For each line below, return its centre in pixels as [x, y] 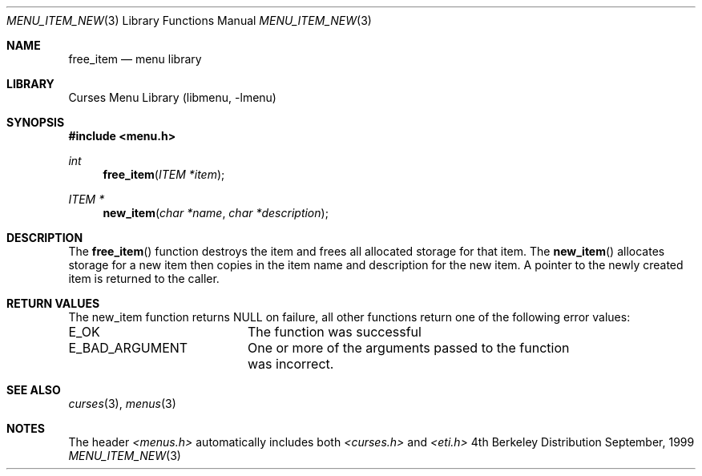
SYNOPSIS [36, 122]
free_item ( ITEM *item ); [164, 174]
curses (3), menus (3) [122, 403]
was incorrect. [290, 364]
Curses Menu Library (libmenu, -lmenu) [172, 97]
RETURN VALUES [53, 303]
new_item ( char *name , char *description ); [216, 213]
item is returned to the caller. [144, 278]
